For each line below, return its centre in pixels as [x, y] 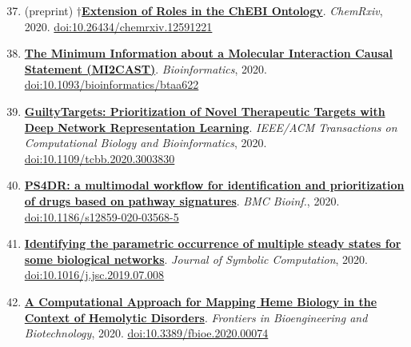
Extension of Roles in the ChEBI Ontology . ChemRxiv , [232, 10]
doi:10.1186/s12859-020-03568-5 [102, 216]
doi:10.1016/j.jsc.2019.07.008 [94, 275]
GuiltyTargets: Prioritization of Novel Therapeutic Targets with [205, 111]
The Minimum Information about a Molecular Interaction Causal [209, 53]
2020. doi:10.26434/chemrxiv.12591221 [118, 26]
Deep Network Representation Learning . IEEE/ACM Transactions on [211, 127]
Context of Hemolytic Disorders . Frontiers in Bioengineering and [196, 317]
